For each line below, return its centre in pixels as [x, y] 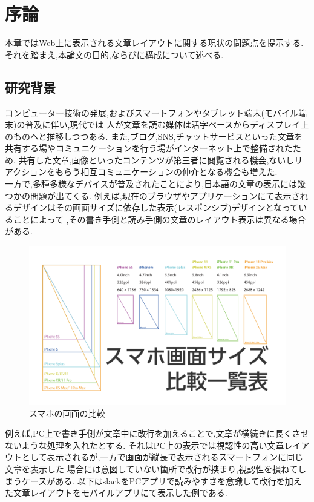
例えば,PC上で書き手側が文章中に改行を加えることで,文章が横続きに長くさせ [157, 433]
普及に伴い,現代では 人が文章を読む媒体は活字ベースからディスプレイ [163, 124]
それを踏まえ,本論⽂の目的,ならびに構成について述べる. [114, 54]
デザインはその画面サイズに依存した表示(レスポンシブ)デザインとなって [156, 207]
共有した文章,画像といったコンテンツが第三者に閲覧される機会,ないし [156, 160]
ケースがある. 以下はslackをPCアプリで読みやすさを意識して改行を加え [162, 481]
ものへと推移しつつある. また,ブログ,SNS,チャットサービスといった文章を [158, 136]
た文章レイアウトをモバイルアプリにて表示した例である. [116, 493]
